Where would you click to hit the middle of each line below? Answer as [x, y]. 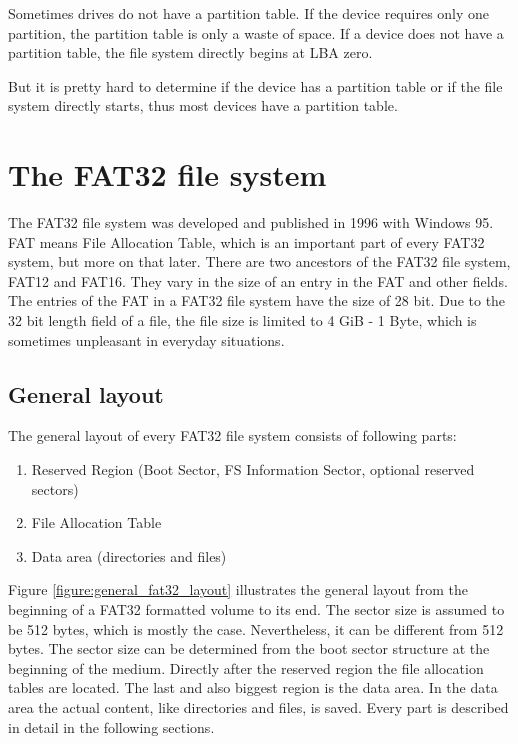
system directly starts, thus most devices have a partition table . [203, 105]
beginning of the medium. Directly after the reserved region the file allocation [246, 667]
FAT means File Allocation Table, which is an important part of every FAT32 [246, 241]
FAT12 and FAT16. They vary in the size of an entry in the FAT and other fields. [258, 280]
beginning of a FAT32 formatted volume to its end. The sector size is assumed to [256, 609]
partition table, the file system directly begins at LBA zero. [190, 52]
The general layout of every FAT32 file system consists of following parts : [232, 435]
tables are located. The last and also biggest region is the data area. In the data [253, 687]
